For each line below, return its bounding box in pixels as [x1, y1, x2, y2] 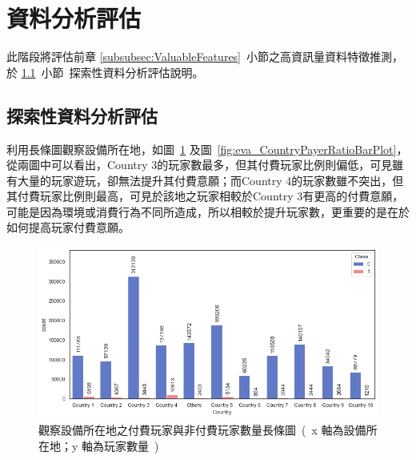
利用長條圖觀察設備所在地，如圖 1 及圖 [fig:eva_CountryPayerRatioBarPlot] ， [6, 140, 408, 157]
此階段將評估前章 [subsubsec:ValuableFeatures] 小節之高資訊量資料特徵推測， [6, 48, 404, 65]
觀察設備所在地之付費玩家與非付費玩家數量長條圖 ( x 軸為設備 [38, 421, 366, 438]
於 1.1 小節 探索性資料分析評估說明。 [6, 63, 204, 80]
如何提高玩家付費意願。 [6, 219, 130, 236]
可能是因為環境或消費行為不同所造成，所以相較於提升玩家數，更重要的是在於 [6, 203, 410, 220]
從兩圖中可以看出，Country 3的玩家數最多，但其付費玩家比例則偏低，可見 [6, 156, 393, 173]
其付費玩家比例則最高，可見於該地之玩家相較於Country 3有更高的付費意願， [6, 188, 404, 204]
